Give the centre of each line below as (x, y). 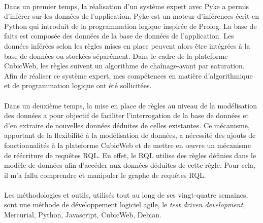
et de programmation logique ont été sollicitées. (78, 85)
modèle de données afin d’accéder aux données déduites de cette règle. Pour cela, (130, 165)
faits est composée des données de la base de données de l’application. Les (119, 36)
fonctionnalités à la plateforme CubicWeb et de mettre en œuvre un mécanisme (127, 145)
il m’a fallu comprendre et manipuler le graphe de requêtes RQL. (105, 175)
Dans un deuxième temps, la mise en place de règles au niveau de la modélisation (130, 105)
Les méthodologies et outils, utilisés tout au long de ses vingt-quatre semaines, (126, 194)
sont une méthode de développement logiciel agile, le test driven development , (125, 205)
